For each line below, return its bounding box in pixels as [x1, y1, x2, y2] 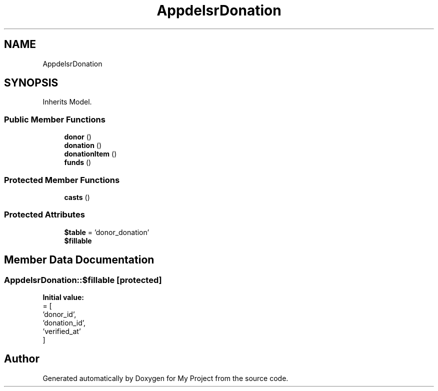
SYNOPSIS [4, 76, 58, 89]
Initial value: [42, 292, 84, 301]
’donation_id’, [42, 318, 86, 327]
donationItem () [64, 149, 117, 158]
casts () [64, 192, 90, 201]
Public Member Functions [4, 114, 105, 124]
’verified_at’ [42, 326, 81, 335]
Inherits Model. [42, 97, 92, 106]
